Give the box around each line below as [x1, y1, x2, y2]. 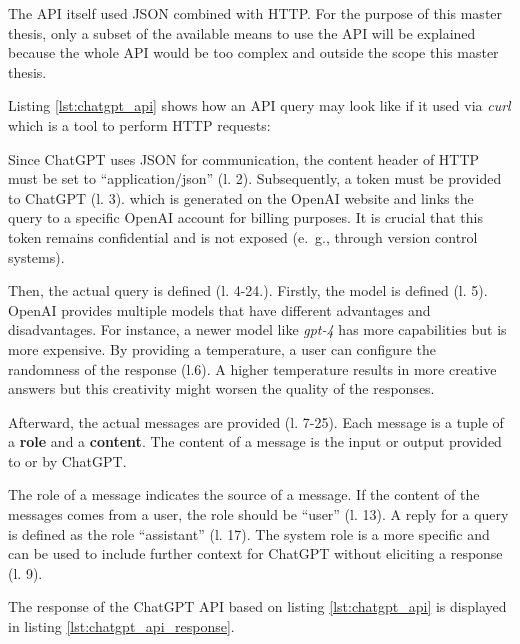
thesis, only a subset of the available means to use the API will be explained [8, 22, 476, 43]
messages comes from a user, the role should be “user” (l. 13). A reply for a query [8, 504, 509, 525]
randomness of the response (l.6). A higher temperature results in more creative [8, 358, 497, 379]
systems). [8, 246, 65, 267]
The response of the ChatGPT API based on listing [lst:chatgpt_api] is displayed [8, 596, 507, 617]
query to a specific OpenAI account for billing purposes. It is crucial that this [8, 207, 484, 228]
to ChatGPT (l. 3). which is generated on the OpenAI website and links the [8, 187, 474, 208]
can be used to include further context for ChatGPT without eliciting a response [8, 543, 503, 564]
